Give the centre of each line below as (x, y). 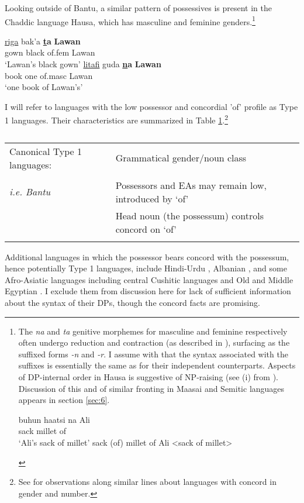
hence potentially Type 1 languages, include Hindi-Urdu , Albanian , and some (146, 268)
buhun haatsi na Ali (54, 419)
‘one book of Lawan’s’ (44, 87)
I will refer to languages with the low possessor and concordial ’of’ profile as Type (151, 106)
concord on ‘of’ (146, 229)
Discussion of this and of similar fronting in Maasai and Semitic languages (151, 388)
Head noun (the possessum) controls (190, 215)
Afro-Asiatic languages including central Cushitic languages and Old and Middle (149, 279)
